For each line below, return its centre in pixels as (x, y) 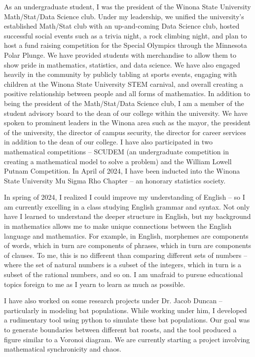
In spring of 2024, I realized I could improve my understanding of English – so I (125, 197)
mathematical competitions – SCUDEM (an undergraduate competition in (116, 151)
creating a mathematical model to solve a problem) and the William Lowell (118, 161)
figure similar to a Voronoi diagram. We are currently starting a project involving (127, 339)
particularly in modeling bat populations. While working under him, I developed (126, 310)
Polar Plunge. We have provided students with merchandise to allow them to (120, 54)
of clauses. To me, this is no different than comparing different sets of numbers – (126, 255)
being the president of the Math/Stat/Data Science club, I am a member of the (124, 103)
